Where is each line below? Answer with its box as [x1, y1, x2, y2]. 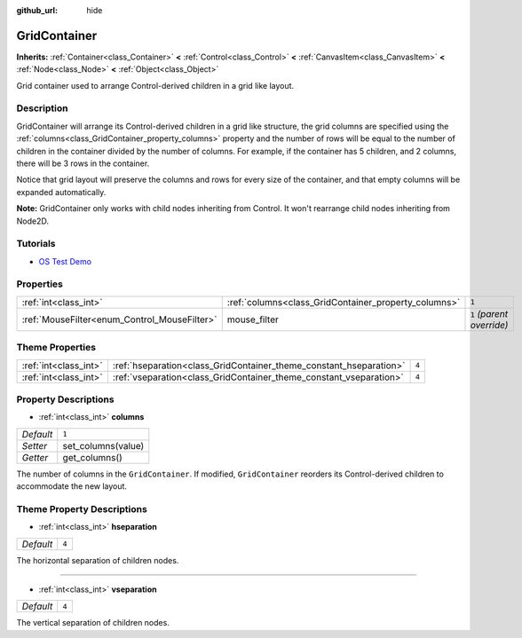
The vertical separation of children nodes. [16, 618, 170, 628]
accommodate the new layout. [16, 481, 128, 492]
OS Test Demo [38, 256, 92, 266]
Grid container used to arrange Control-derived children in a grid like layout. [16, 80, 295, 91]
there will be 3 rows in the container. [16, 158, 150, 169]
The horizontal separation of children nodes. [16, 555, 179, 565]
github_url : [16, 5, 58, 15]
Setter [21, 439, 48, 452]
